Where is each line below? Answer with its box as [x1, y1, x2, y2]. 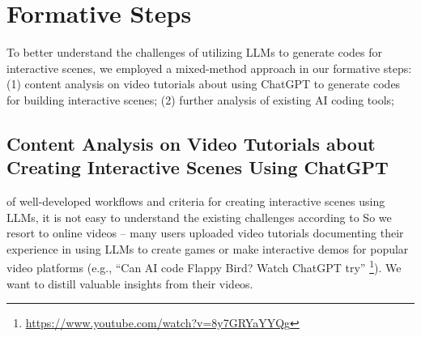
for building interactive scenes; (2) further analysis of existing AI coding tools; [6, 91, 394, 108]
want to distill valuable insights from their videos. [6, 275, 253, 292]
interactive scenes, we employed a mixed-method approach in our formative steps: [6, 59, 412, 76]
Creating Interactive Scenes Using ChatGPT [6, 155, 389, 180]
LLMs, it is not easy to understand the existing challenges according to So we [6, 208, 392, 225]
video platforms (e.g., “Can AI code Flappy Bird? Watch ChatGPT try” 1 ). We [6, 257, 402, 276]
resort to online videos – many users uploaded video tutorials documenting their [6, 224, 404, 241]
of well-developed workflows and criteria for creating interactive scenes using [6, 193, 385, 210]
